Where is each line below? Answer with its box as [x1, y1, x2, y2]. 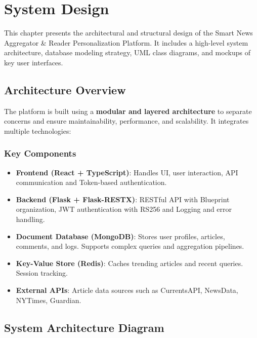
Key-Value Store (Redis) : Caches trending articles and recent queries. [16, 257, 243, 268]
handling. [16, 214, 45, 224]
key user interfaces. [4, 57, 63, 67]
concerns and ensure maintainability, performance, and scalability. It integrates [4, 116, 249, 126]
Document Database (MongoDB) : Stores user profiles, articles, [16, 231, 225, 241]
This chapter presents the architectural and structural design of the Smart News [4, 27, 253, 38]
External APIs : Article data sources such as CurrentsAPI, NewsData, [16, 285, 238, 295]
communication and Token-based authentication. [16, 177, 167, 187]
